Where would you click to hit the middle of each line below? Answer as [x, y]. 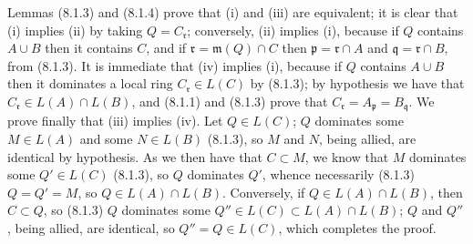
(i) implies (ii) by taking [75, 30]
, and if [166, 48]
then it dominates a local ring [90, 83]
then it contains [89, 48]
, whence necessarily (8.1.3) [338, 174]
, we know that [347, 156]
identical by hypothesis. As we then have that [135, 156]
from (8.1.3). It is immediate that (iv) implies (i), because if [175, 65]
